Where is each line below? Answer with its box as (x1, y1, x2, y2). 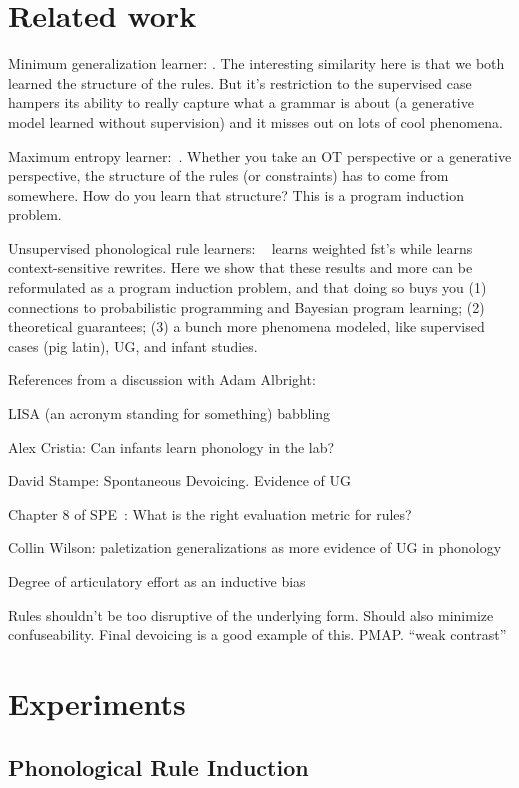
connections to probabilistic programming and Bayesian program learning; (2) (8, 296, 485, 317)
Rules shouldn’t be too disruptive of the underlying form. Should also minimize (8, 604, 494, 625)
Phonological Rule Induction (8, 751, 309, 782)
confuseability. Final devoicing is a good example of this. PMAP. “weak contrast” (8, 624, 507, 645)
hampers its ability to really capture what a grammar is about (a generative (8, 92, 474, 113)
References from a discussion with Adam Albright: (8, 369, 316, 390)
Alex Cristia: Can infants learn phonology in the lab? (8, 436, 335, 457)
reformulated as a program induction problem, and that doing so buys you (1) (8, 277, 487, 298)
